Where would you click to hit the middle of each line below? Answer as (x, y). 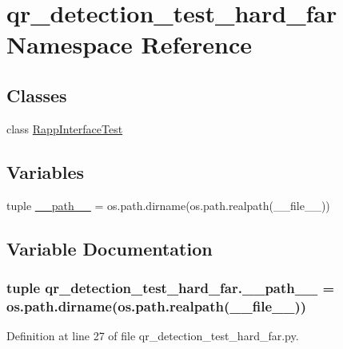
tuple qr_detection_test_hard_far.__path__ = (171, 287)
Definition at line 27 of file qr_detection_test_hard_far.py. (153, 336)
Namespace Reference (129, 44)
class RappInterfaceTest (65, 128)
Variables (46, 171)
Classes (37, 95)
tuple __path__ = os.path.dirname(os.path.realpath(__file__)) (168, 205)
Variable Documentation (110, 248)
